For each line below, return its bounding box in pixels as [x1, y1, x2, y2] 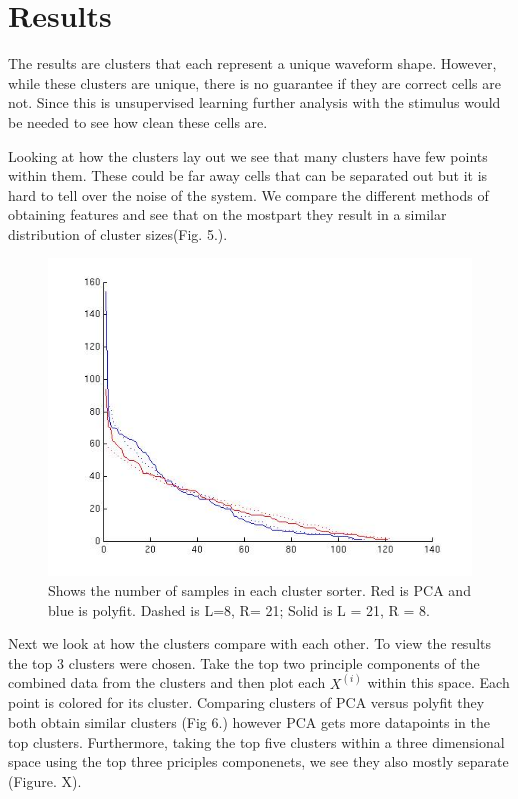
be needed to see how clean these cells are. [8, 111, 268, 132]
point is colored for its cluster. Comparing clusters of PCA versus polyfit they [8, 692, 485, 713]
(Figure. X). [8, 770, 82, 791]
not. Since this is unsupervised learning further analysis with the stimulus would [8, 92, 501, 113]
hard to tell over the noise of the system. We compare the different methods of [8, 184, 489, 205]
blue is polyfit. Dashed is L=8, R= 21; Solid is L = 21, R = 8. [48, 599, 431, 620]
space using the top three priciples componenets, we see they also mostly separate [8, 751, 509, 772]
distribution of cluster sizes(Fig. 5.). [8, 223, 228, 244]
